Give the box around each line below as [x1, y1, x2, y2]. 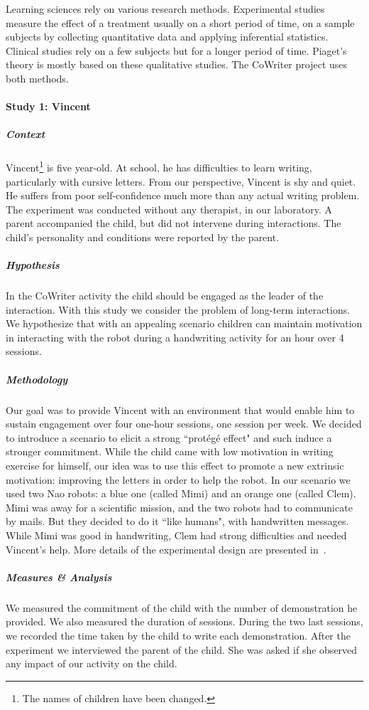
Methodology [6, 371, 68, 386]
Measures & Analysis [6, 569, 112, 584]
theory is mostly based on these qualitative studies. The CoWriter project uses [6, 57, 348, 72]
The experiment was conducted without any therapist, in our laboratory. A [6, 201, 333, 216]
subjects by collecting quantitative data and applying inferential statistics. [6, 29, 329, 44]
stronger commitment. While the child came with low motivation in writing [6, 444, 334, 459]
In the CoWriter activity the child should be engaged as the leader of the [6, 288, 324, 303]
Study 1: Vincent [6, 99, 91, 114]
